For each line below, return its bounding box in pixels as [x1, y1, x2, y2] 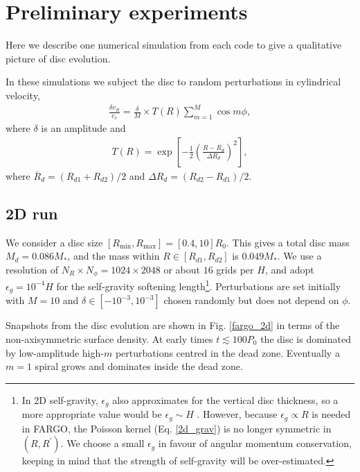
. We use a [277, 248, 322, 263]
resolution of [6, 262, 58, 276]
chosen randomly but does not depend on [163, 293, 339, 307]
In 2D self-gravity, [21, 392, 98, 407]
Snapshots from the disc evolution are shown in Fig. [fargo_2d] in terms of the [6, 318, 340, 332]
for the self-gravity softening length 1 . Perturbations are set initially [56, 277, 341, 293]
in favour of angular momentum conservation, [158, 436, 352, 450]
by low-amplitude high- [6, 345, 104, 360]
